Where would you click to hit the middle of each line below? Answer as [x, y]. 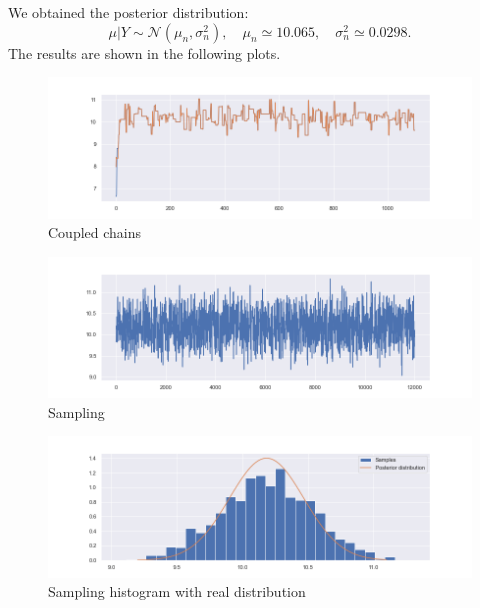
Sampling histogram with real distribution [177, 591]
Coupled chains [95, 232]
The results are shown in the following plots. [144, 52]
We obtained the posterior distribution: [128, 12]
